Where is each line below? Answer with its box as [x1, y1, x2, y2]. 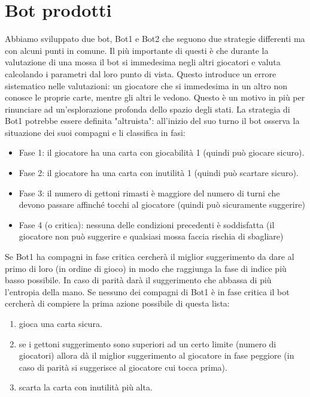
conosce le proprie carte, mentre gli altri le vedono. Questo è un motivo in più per [5, 91, 305, 104]
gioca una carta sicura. [19, 317, 102, 329]
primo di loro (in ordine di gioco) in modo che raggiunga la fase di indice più [5, 262, 287, 274]
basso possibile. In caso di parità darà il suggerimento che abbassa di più [5, 274, 272, 286]
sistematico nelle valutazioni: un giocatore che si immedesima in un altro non [5, 79, 288, 92]
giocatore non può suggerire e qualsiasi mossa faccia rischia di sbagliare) [19, 230, 284, 243]
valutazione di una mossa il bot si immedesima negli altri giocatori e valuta [5, 56, 281, 68]
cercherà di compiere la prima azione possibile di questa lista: [5, 297, 230, 310]
